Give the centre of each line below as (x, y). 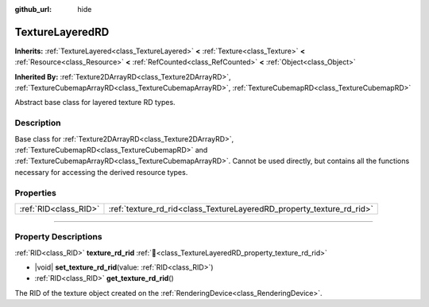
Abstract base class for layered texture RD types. (95, 103)
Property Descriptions (58, 237)
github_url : (33, 9)
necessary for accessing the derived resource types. (101, 172)
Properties (36, 192)
